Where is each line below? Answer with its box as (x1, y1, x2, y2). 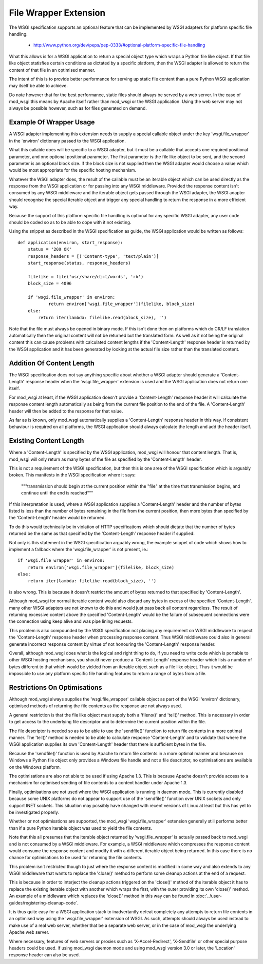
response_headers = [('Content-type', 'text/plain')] (27, 253, 159, 259)
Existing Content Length (9, 437, 84, 445)
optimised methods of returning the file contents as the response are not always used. (9, 703, 182, 709)
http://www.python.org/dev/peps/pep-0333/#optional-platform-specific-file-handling (33, 42, 206, 48)
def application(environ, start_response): (18, 240, 123, 245)
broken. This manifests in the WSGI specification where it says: (9, 472, 136, 478)
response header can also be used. (9, 952, 80, 958)
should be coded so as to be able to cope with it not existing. (9, 220, 131, 226)
